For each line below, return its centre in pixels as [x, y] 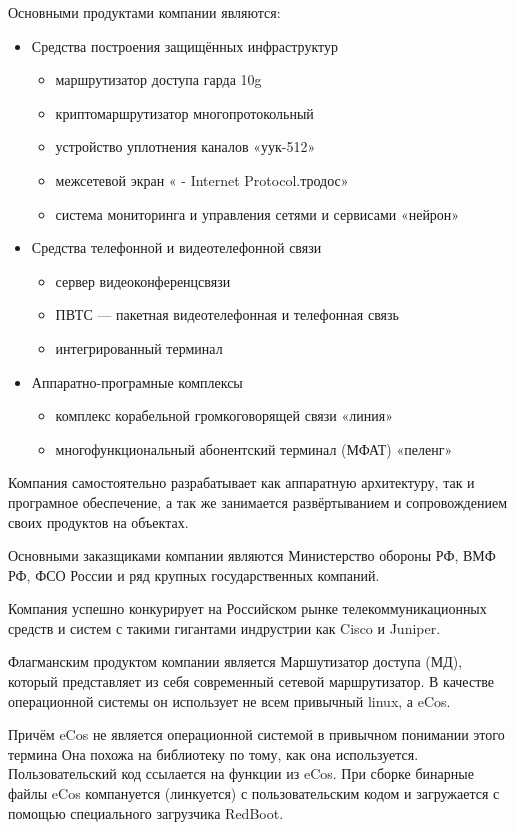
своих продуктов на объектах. [98, 521]
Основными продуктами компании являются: [144, 12]
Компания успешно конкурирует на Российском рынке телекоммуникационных [247, 608]
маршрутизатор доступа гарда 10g [158, 79]
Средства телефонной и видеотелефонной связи [176, 247]
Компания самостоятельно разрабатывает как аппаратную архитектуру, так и [241, 482]
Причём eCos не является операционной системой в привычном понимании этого [256, 734]
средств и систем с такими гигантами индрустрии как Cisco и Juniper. [224, 627]
